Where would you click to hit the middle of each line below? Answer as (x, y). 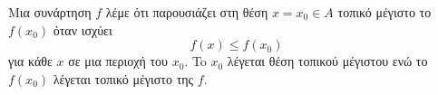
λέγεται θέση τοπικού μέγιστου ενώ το (327, 61)
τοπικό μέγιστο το (384, 12)
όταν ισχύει (83, 29)
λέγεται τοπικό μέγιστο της (123, 78)
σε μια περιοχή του (118, 61)
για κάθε (30, 61)
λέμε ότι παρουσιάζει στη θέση (187, 12)
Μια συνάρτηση (50, 12)
